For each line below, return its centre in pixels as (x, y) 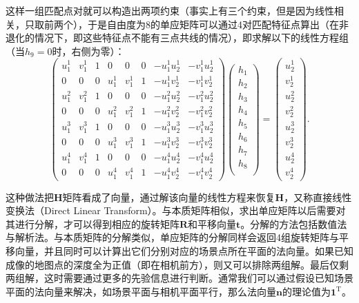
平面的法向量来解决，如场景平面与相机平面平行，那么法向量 (141, 291)
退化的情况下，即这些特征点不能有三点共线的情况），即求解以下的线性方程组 (177, 38)
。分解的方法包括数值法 (294, 223)
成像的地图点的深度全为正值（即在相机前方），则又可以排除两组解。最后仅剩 (177, 264)
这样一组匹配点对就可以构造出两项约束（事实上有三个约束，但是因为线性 (170, 10)
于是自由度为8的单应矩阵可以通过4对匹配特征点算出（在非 (218, 24)
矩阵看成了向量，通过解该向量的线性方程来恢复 (169, 197)
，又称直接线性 (318, 197)
